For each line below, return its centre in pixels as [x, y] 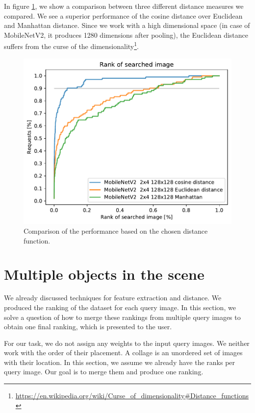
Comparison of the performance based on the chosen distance [116, 231]
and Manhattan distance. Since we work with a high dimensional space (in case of [127, 25]
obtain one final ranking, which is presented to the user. [88, 327]
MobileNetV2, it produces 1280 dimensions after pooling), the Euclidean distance [126, 35]
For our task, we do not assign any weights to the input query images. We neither [127, 343]
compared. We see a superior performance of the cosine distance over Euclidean [123, 15]
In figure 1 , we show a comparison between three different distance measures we [124, 6]
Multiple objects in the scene [104, 274]
